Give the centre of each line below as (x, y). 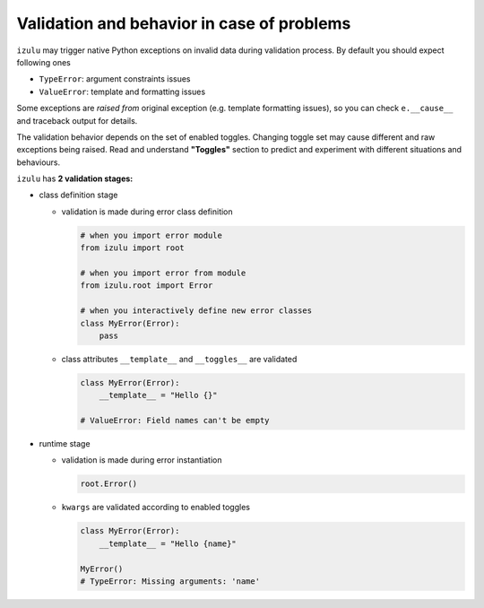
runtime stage (65, 444)
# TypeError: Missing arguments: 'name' (170, 581)
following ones (43, 62)
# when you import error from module (163, 273)
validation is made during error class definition (147, 212)
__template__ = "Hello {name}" (168, 543)
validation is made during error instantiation (142, 460)
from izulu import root (133, 248)
